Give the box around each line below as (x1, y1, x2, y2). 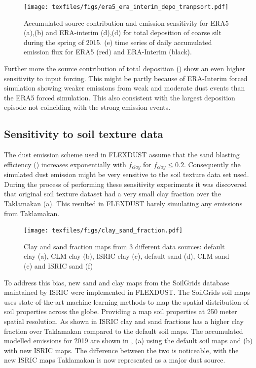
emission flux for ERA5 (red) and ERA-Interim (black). (24, 46, 192, 57)
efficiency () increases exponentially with (4, 159, 126, 169)
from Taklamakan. (4, 208, 60, 218)
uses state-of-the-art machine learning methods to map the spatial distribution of (4, 296, 249, 307)
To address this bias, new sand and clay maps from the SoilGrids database (4, 277, 229, 287)
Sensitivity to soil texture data (4, 126, 164, 141)
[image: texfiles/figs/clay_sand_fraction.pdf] (24, 227, 183, 234)
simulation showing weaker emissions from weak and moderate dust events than (4, 83, 245, 93)
